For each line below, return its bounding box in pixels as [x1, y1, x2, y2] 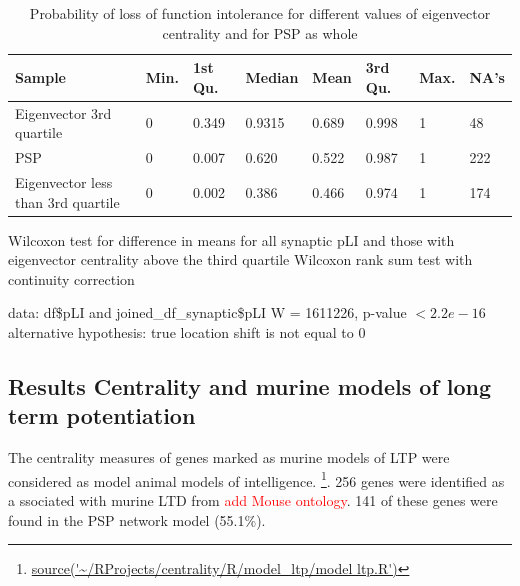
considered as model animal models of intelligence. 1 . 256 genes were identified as [8, 467, 505, 491]
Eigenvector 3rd [15, 102, 112, 123]
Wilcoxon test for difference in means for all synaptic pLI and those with [8, 229, 455, 250]
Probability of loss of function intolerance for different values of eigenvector [29, 3, 491, 23]
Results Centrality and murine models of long [8, 370, 492, 401]
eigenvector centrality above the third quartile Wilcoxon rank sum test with [8, 249, 473, 270]
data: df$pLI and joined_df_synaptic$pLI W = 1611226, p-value [8, 302, 407, 323]
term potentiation [8, 400, 196, 431]
